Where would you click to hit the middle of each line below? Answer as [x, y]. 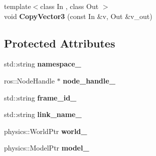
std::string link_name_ [43, 114]
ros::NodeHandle [29, 80]
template [18, 6]
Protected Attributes [60, 43]
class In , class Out [69, 6]
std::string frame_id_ [40, 97]
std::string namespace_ [43, 64]
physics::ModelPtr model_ [47, 148]
